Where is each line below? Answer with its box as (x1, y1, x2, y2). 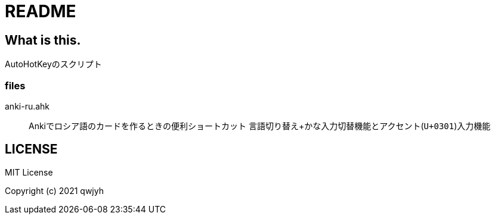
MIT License (5, 167, 53, 177)
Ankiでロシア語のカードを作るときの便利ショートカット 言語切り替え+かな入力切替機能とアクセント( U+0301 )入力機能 (29, 120, 491, 131)
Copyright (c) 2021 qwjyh (5, 185, 104, 196)
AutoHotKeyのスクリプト (5, 59, 102, 70)
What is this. (5, 32, 81, 48)
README (5, 1, 76, 21)
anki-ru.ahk (5, 101, 50, 111)
